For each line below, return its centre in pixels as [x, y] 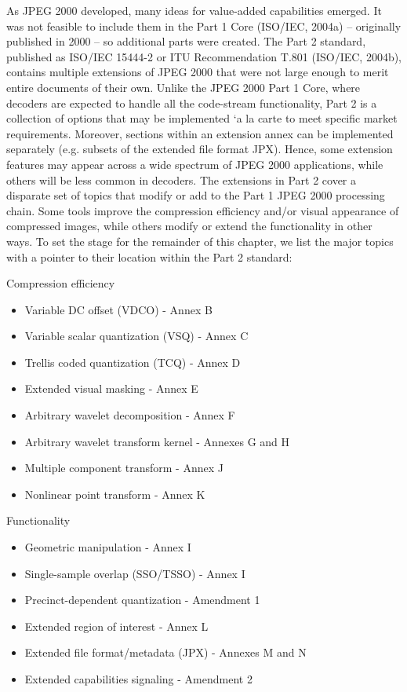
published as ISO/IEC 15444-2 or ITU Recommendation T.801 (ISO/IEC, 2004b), [204, 56]
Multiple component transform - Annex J [124, 468]
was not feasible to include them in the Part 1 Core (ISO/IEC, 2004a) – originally [204, 26]
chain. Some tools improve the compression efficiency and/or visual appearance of [203, 210]
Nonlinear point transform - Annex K [115, 494]
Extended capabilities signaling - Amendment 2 [138, 679]
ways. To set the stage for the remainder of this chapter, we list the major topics [200, 241]
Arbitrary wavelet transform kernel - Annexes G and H [157, 441]
